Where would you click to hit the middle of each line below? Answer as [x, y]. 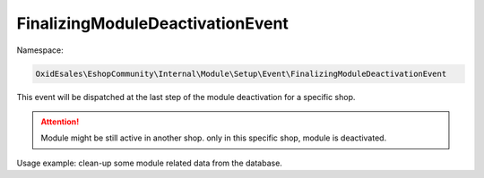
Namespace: [40, 50]
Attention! [60, 122]
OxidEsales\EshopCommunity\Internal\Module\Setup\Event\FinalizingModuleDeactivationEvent [241, 73]
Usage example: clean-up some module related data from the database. [149, 163]
